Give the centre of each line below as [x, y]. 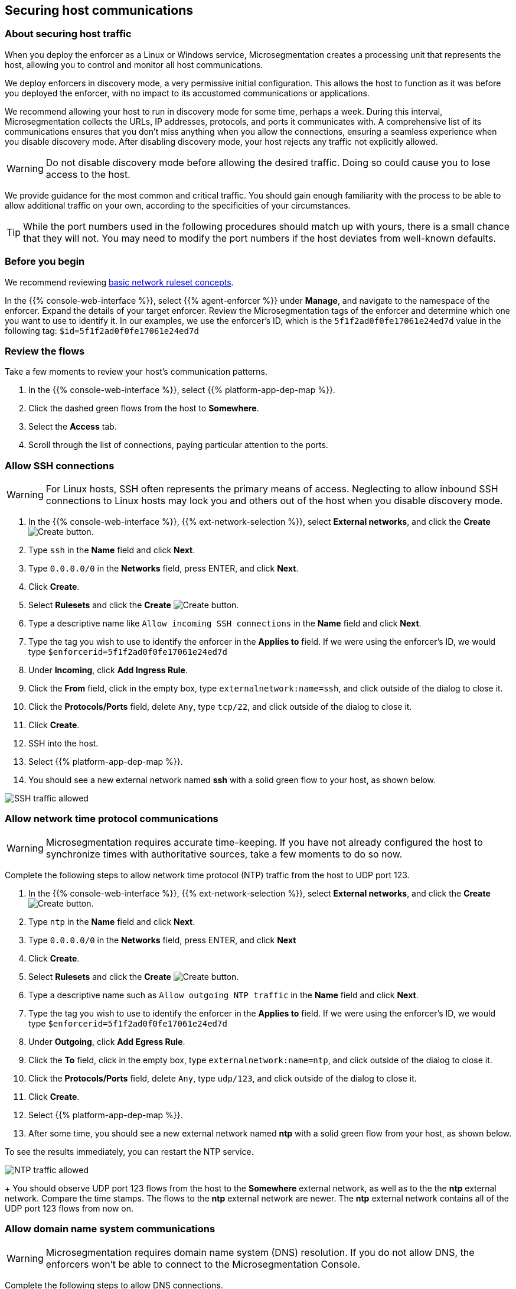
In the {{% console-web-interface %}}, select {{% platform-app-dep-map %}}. [182, 390]
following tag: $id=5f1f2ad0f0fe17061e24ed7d [102, 330]
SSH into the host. [63, 743]
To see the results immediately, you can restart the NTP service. [129, 1151]
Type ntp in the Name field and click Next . [112, 921]
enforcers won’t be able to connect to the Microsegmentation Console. [203, 1264]
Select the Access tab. [73, 427]
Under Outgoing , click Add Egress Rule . [107, 1041]
